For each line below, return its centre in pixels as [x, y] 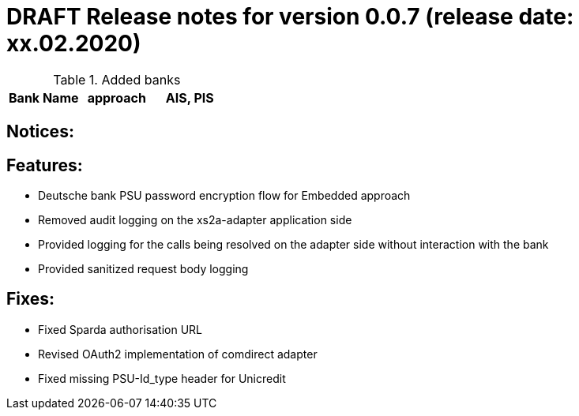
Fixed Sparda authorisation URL [120, 329]
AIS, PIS [190, 97]
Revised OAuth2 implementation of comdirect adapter [178, 354]
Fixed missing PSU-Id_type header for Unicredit [162, 378]
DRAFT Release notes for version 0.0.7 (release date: [290, 17]
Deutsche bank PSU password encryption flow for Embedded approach [224, 196]
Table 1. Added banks [117, 79]
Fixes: [31, 299]
